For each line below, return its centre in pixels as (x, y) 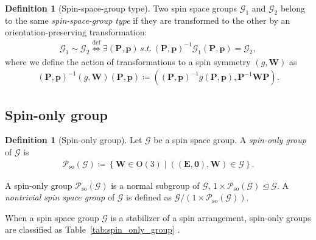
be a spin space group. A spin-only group (230, 140)
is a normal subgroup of (155, 185)
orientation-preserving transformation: (76, 32)
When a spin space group (52, 217)
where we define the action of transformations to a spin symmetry (128, 61)
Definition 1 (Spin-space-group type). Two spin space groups (121, 8)
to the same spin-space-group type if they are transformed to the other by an (148, 20)
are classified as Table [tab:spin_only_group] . (93, 229)
